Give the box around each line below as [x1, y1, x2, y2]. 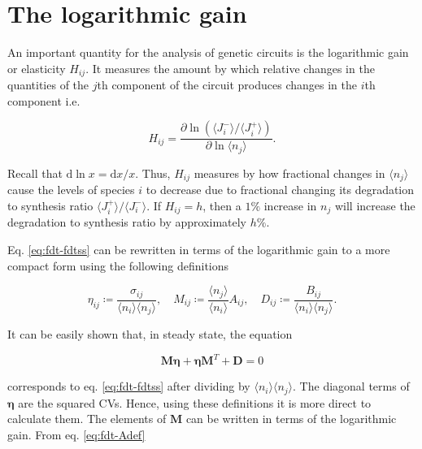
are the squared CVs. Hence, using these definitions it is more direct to [18, 394, 372, 411]
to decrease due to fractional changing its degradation [146, 181, 415, 198]
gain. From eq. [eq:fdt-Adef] [7, 425, 146, 443]
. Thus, [135, 164, 171, 181]
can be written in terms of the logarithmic [185, 410, 397, 427]
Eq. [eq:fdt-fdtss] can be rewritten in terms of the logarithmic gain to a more [7, 240, 390, 257]
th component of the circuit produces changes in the [97, 76, 357, 93]
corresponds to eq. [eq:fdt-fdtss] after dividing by [7, 378, 250, 395]
